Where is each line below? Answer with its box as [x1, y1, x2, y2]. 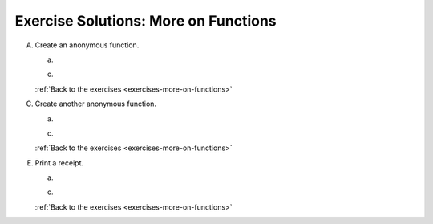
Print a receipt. [34, 157, 84, 168]
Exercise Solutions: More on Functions [14, 12, 277, 30]
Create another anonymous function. [34, 99, 156, 108]
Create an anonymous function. [34, 40, 140, 50]
